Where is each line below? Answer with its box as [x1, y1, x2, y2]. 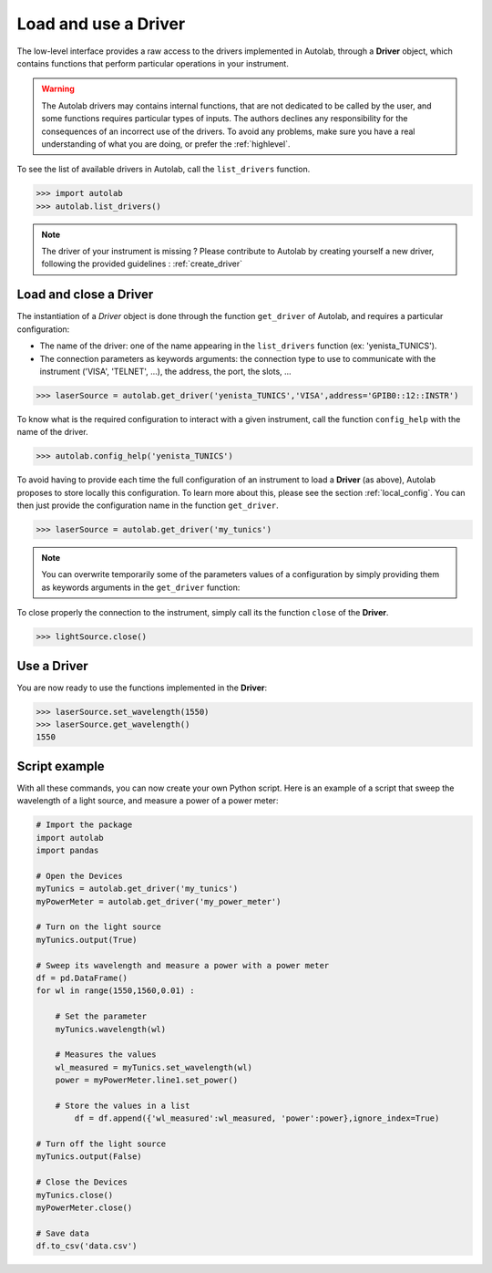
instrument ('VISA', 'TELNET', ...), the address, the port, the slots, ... [39, 366, 292, 377]
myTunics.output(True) [36, 935, 138, 945]
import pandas [36, 845, 99, 856]
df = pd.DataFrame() [36, 972, 128, 983]
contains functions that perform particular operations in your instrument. [16, 57, 289, 68]
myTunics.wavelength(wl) [55, 1024, 167, 1034]
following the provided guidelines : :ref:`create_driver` [41, 258, 243, 269]
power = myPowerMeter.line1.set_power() [55, 1075, 239, 1085]
